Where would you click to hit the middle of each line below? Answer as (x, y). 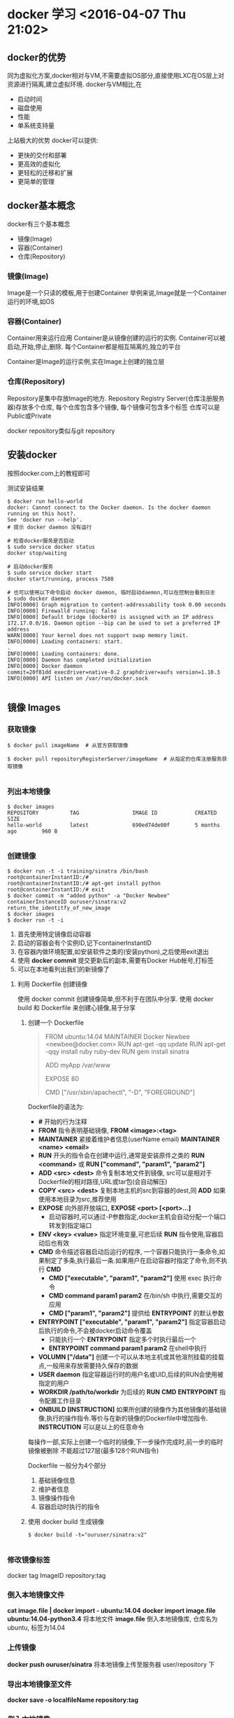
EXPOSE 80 (62, 1078)
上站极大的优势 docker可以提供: (53, 140)
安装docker (32, 455)
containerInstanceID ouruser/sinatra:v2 (67, 901)
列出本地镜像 (29, 791)
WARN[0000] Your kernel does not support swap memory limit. (98, 635)
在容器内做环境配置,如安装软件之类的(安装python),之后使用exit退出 (113, 951)
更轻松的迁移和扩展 (45, 173)
